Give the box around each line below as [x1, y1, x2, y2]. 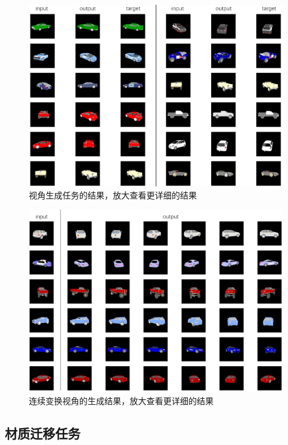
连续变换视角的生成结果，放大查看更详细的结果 [29, 394, 214, 407]
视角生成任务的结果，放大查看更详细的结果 [29, 188, 197, 201]
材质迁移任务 [5, 424, 80, 443]
